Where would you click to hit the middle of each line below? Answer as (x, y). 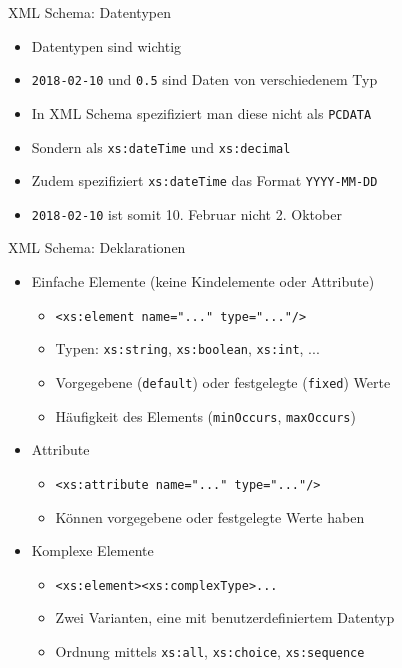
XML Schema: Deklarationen (97, 247)
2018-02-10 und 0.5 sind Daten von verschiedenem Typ (204, 79)
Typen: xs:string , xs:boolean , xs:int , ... (187, 348)
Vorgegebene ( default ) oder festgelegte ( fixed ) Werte (223, 381)
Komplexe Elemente (92, 550)
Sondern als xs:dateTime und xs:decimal (161, 146)
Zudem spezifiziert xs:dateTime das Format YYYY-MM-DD (204, 180)
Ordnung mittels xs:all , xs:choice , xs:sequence (210, 650)
